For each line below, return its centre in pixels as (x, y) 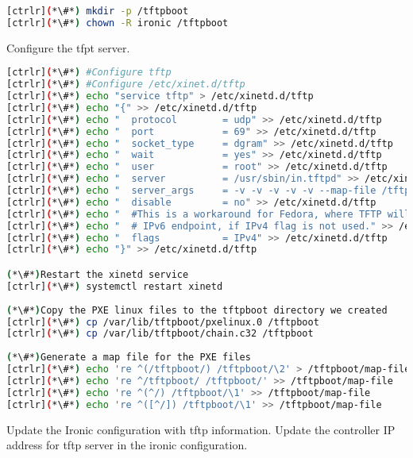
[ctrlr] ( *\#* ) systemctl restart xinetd (115, 286)
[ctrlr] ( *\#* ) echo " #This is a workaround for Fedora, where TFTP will (208, 214)
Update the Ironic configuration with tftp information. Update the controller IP (201, 429)
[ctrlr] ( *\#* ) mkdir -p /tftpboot (98, 11)
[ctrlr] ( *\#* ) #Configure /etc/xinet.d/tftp (126, 85)
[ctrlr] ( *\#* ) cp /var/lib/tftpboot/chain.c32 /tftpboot (160, 334)
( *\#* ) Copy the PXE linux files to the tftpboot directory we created (197, 310)
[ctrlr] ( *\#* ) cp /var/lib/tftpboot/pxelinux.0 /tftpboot (163, 322)
